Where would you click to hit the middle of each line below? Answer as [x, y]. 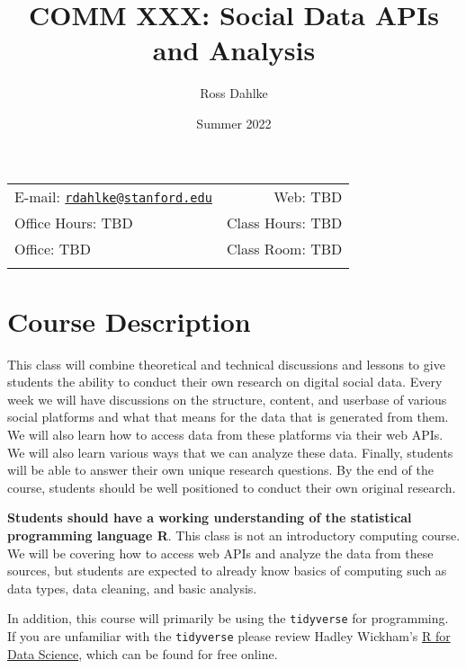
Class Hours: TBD [285, 222]
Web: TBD [308, 196]
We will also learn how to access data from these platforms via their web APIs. [225, 434]
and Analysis [234, 50]
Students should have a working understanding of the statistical [210, 517]
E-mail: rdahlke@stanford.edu [113, 196]
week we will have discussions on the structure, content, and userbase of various [227, 399]
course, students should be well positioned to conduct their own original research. [232, 487]
